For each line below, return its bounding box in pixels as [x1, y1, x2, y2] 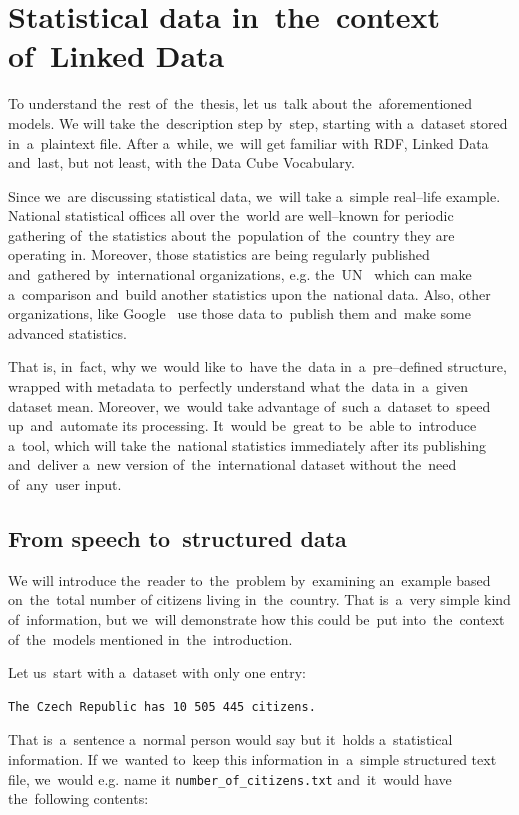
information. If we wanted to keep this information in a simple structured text [8, 748, 497, 769]
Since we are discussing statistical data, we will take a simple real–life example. [8, 185, 501, 206]
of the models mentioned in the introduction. [8, 628, 293, 649]
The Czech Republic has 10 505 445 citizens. [8, 699, 316, 714]
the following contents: [8, 788, 149, 809]
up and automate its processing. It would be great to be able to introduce [8, 415, 477, 436]
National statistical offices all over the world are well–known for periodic [8, 205, 454, 226]
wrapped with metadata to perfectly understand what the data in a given [8, 376, 468, 397]
